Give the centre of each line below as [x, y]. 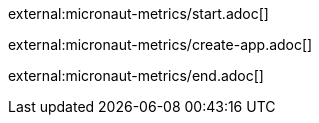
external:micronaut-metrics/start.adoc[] [138, 13]
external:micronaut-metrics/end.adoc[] [136, 75]
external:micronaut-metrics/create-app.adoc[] [160, 44]
